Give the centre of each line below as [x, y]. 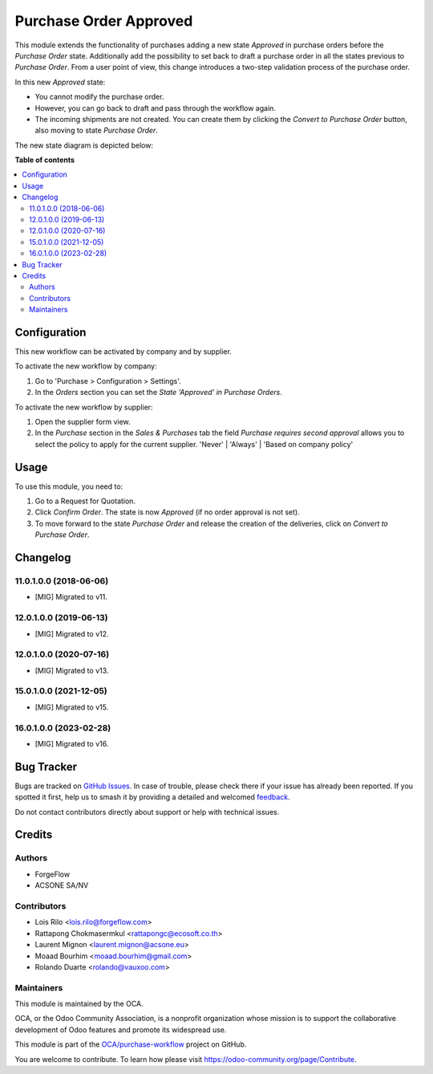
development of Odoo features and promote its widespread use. [121, 1029]
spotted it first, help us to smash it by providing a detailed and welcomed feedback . [152, 797]
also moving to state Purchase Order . [96, 130]
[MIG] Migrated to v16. [72, 743]
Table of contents [45, 160]
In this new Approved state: [60, 82]
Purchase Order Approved [104, 21]
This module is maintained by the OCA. [79, 1004]
